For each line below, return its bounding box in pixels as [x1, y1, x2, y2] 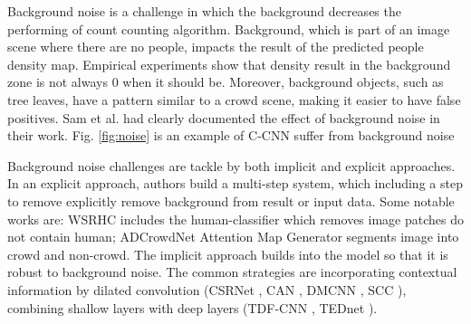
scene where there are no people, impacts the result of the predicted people [7, 37, 424, 56]
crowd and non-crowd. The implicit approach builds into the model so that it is [7, 244, 448, 263]
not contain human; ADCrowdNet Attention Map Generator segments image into [7, 227, 459, 246]
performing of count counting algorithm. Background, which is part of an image [7, 19, 450, 38]
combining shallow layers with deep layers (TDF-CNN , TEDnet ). [7, 298, 378, 317]
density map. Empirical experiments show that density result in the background [7, 54, 451, 73]
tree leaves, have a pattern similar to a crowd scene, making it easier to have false [7, 90, 461, 109]
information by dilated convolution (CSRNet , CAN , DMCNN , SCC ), [7, 280, 407, 299]
